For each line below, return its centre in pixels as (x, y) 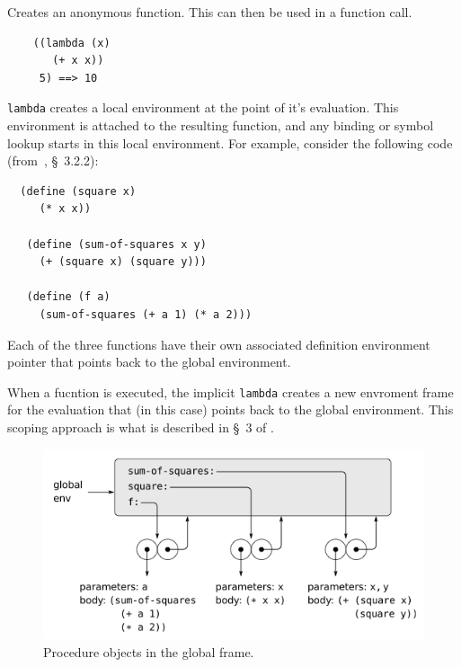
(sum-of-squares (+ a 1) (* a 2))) (146, 314)
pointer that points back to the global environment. (149, 362)
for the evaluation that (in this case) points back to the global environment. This (230, 409)
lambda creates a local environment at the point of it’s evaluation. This (203, 107)
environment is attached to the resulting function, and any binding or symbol (221, 125)
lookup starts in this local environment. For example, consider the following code (230, 142)
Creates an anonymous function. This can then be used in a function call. (210, 12)
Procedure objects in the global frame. (149, 651)
